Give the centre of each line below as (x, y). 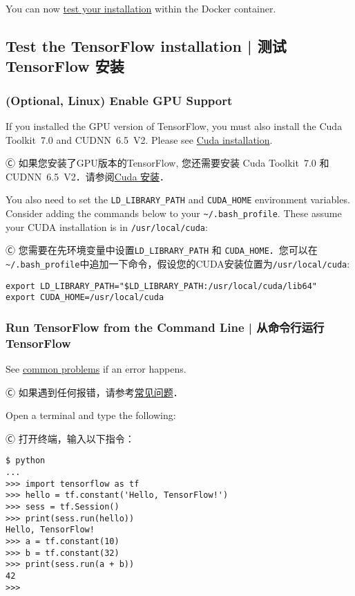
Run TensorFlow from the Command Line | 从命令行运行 (165, 327)
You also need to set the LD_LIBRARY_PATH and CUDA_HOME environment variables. (178, 199)
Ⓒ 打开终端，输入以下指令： (70, 438)
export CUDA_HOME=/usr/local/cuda (85, 298)
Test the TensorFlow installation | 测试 (146, 45)
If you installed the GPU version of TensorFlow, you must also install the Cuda (174, 125)
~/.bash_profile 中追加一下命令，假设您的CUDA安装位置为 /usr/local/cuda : (178, 263)
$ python (26, 461)
